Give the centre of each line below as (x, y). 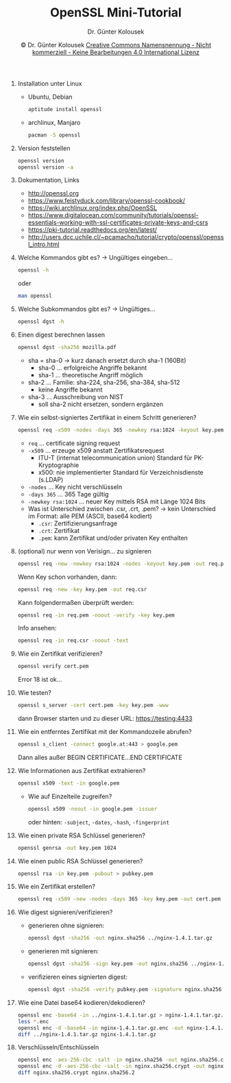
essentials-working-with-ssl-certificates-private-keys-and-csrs (118, 223)
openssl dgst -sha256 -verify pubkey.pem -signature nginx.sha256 (125, 990)
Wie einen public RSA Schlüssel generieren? (80, 861)
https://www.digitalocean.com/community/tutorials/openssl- (113, 215)
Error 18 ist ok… (40, 680)
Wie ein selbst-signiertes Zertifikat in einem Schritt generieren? (107, 417)
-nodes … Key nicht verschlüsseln (75, 487)
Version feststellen (44, 148)
